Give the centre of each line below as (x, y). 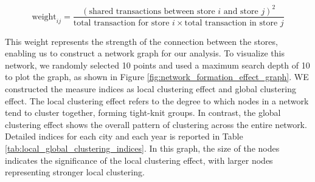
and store (241, 11)
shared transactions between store (152, 11)
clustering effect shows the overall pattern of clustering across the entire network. (156, 124)
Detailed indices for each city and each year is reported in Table (124, 136)
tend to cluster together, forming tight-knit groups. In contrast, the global (143, 113)
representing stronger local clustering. (75, 172)
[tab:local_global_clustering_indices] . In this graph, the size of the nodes (142, 148)
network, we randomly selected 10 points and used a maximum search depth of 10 (157, 65)
